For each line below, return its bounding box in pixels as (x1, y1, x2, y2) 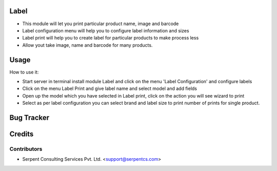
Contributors (9, 145, 43, 153)
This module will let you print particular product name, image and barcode (22, 21, 179, 27)
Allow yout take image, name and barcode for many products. (22, 42, 153, 48)
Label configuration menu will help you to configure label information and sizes (22, 27, 189, 33)
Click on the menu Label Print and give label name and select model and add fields (22, 85, 197, 92)
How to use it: (9, 69, 39, 75)
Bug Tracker (9, 113, 50, 122)
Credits (9, 129, 34, 138)
